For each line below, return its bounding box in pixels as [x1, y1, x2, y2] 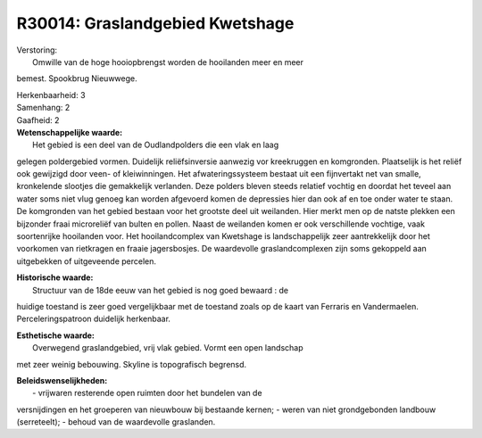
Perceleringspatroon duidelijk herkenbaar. [16, 313, 171, 325]
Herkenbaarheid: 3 [16, 89, 86, 100]
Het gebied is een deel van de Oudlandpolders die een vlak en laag [32, 139, 279, 151]
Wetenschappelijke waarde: [16, 127, 123, 137]
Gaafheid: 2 [16, 114, 60, 125]
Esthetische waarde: [16, 330, 96, 341]
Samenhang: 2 [16, 103, 71, 113]
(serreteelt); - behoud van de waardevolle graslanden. [16, 417, 216, 427]
